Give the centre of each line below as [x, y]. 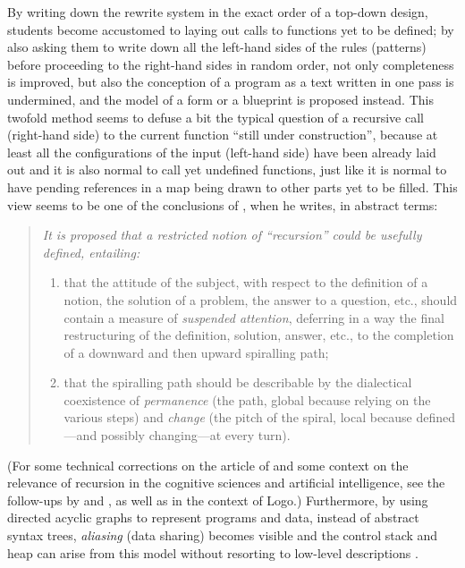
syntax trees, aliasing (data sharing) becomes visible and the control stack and [223, 535]
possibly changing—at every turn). [195, 435]
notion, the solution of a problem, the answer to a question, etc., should [261, 299]
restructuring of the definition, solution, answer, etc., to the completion [259, 335]
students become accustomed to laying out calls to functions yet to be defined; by [231, 29]
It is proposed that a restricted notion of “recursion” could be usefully [232, 235]
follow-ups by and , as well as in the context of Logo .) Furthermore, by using [218, 500]
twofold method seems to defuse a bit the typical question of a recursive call [216, 117]
